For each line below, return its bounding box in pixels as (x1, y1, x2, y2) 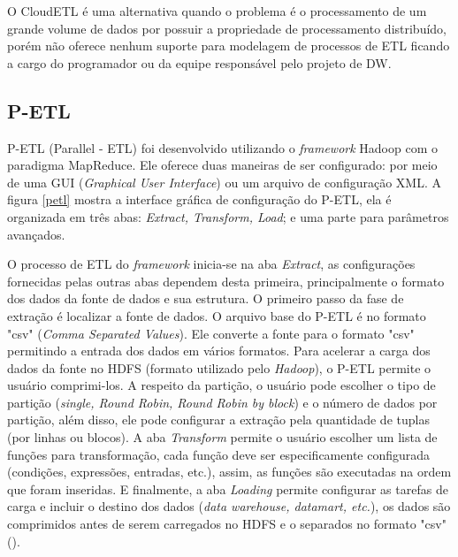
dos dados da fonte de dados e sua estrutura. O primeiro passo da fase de (7, 289, 404, 308)
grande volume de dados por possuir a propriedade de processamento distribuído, (7, 19, 447, 37)
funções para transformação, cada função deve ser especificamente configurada (7, 445, 431, 463)
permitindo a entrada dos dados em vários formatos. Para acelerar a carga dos (7, 341, 431, 360)
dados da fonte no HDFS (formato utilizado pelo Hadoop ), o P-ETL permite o (7, 358, 431, 377)
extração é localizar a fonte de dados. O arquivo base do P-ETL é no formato (7, 306, 426, 324)
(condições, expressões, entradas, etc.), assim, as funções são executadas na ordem (7, 462, 452, 481)
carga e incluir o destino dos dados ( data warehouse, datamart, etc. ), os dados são (7, 497, 451, 515)
